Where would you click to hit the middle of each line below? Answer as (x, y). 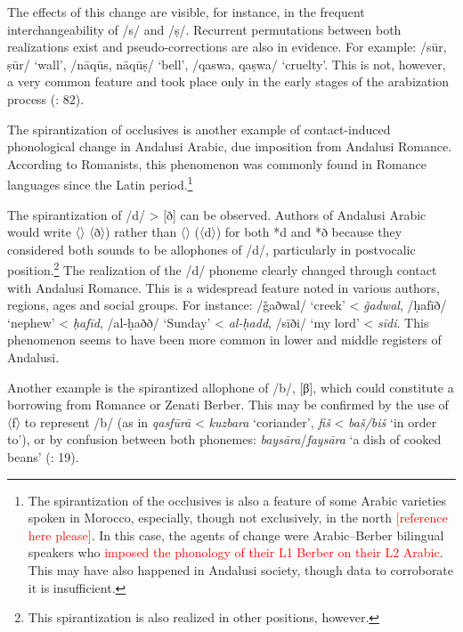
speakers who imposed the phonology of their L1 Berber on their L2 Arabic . (236, 552)
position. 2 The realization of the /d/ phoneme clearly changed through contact (222, 269)
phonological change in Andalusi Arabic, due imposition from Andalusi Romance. (230, 146)
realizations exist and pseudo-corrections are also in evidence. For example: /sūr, (227, 47)
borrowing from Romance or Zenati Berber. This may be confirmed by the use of (228, 405)
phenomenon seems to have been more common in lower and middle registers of (224, 340)
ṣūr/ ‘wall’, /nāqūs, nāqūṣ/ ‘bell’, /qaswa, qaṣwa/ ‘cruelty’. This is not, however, (227, 64)
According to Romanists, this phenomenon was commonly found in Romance (217, 163)
